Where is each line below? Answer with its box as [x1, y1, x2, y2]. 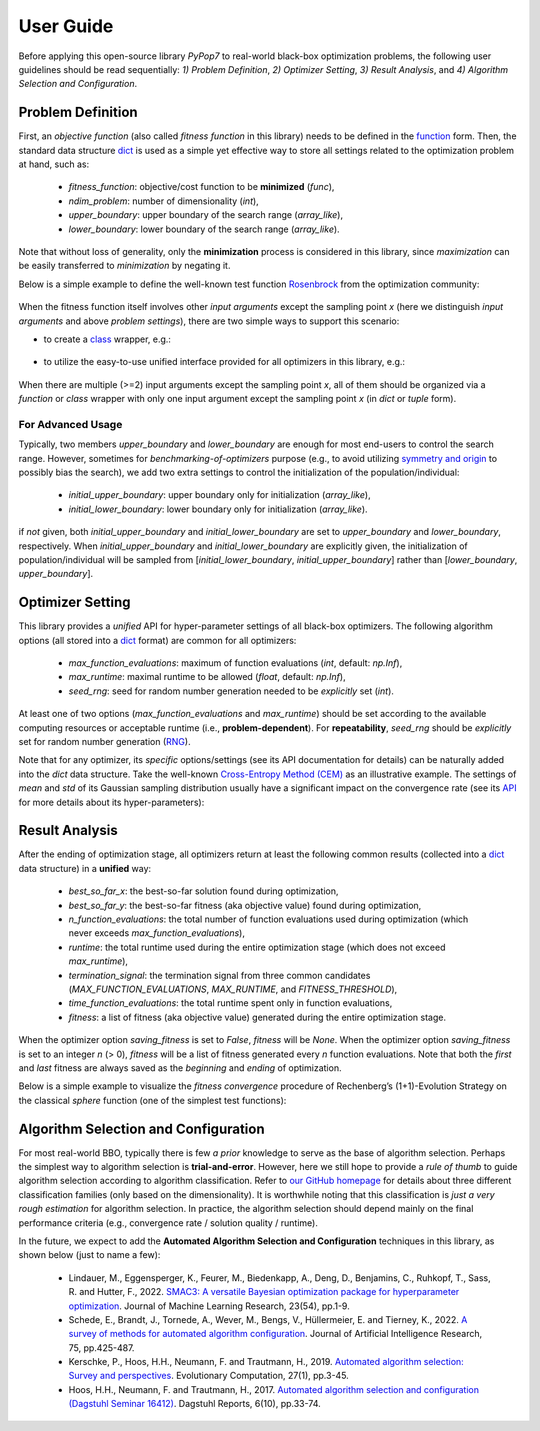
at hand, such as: [18, 158, 90, 170]
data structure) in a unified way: [18, 862, 152, 874]
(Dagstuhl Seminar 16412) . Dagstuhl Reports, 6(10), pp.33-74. [68, 1398, 322, 1410]
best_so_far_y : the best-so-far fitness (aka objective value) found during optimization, [68, 899, 422, 911]
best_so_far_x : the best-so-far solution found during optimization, [68, 885, 339, 897]
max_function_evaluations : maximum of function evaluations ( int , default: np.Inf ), [68, 657, 403, 669]
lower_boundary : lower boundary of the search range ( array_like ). [68, 223, 340, 235]
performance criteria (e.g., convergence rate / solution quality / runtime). [18, 1216, 319, 1229]
